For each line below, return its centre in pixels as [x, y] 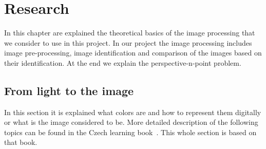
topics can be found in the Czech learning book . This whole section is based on [130, 132]
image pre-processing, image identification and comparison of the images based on [133, 53]
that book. [21, 142]
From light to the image [69, 90]
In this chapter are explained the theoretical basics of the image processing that [130, 33]
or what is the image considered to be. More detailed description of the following [131, 122]
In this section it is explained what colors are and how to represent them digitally [133, 112]
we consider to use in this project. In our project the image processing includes [128, 42]
